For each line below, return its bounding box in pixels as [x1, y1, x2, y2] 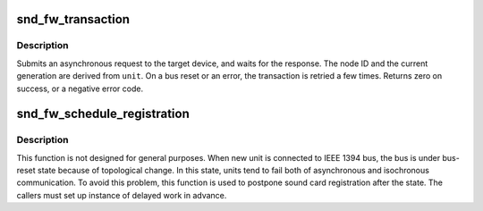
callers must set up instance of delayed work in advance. [16, 190, 227, 200]
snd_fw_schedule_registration [16, 106, 190, 122]
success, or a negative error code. [16, 83, 143, 94]
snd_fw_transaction [16, 12, 130, 27]
